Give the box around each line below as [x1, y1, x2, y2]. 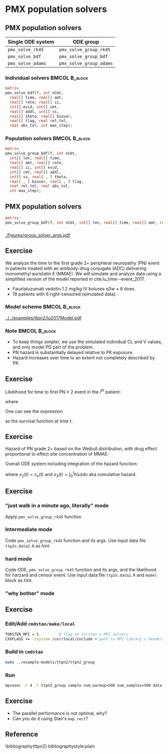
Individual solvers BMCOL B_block [5, 74, 88, 81]
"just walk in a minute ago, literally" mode [5, 502, 109, 509]
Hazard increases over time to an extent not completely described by [12, 355, 155, 361]
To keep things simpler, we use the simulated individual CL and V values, [12, 339, 162, 345]
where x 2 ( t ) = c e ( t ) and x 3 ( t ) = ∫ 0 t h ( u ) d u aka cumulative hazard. [5, 471, 137, 479]
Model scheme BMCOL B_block [5, 304, 81, 311]
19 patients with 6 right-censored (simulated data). [12, 291, 117, 297]
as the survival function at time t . [5, 418, 73, 424]
